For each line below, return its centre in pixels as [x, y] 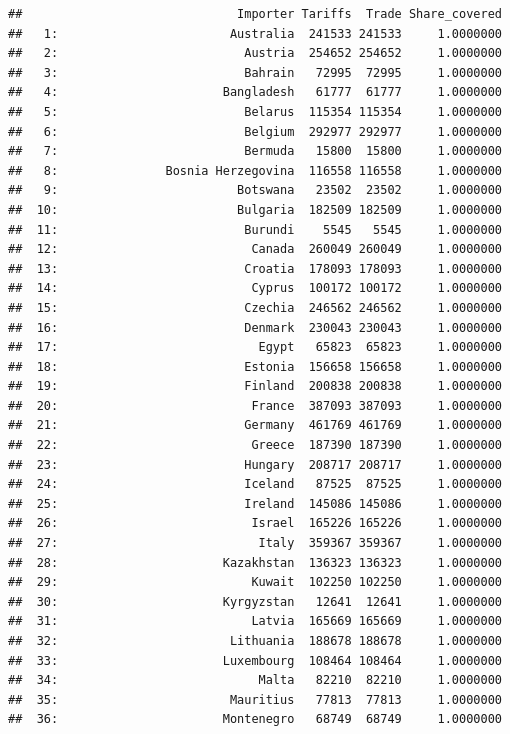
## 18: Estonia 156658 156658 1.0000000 [255, 366]
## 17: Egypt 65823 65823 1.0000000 [255, 347]
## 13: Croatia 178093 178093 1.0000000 [255, 268]
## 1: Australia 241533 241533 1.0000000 [255, 33]
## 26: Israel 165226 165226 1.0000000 [255, 523]
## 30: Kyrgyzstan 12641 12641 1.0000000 [255, 601]
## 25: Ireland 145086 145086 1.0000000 [255, 503]
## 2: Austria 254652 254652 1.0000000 [255, 53]
